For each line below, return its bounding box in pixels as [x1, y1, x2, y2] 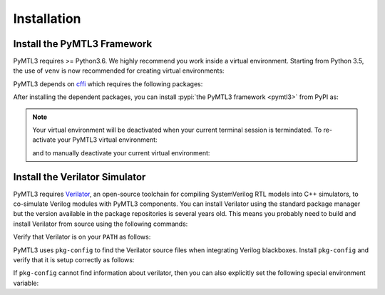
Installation [13, 11, 81, 26]
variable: [13, 279, 39, 287]
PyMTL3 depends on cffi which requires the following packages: [13, 79, 203, 88]
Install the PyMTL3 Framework [13, 38, 153, 50]
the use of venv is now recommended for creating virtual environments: [13, 66, 225, 75]
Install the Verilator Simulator [13, 171, 146, 183]
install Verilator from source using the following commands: [13, 219, 188, 228]
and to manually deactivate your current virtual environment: [32, 148, 210, 157]
